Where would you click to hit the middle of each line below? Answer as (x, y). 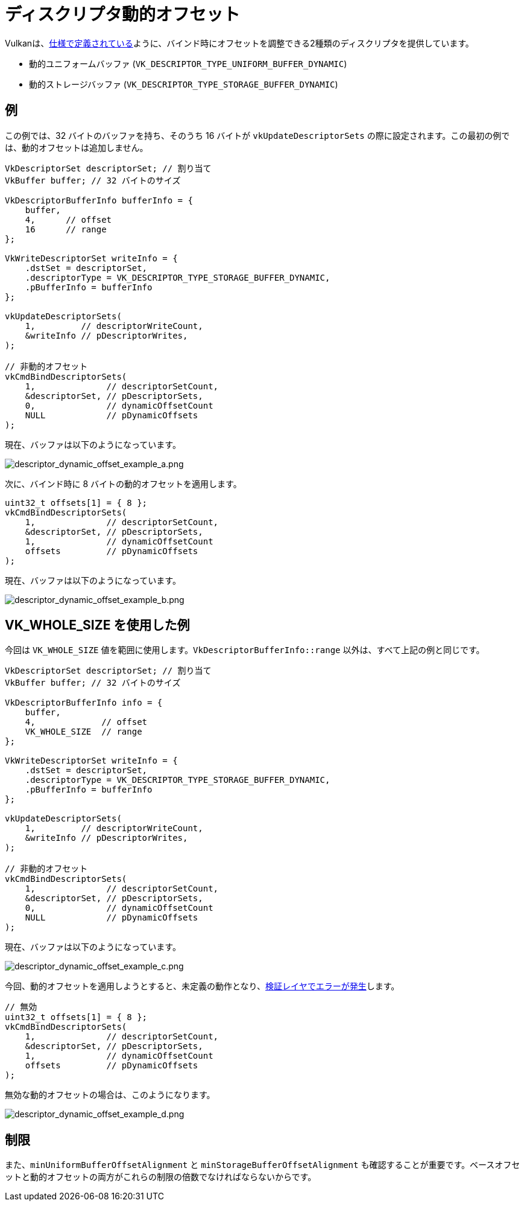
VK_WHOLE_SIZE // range (84, 732)
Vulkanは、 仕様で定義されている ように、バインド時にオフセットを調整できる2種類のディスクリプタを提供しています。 (239, 43)
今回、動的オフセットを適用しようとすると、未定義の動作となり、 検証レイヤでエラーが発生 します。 (202, 986)
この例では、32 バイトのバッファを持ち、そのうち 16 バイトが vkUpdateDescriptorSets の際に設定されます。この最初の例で (257, 135)
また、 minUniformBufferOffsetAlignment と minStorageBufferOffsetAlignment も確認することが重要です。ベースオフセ (263, 1165)
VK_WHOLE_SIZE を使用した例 (97, 625)
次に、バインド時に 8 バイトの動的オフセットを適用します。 (123, 483)
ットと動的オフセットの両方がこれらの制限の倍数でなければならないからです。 (161, 1177)
